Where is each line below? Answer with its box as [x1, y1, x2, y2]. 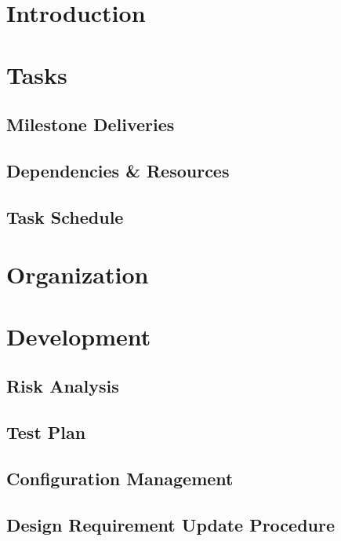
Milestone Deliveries [6, 112, 175, 137]
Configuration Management [6, 466, 234, 490]
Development [6, 320, 151, 352]
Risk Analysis [6, 374, 119, 398]
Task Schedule [6, 204, 124, 228]
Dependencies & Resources [6, 158, 230, 182]
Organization [6, 258, 149, 291]
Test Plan [6, 420, 86, 444]
